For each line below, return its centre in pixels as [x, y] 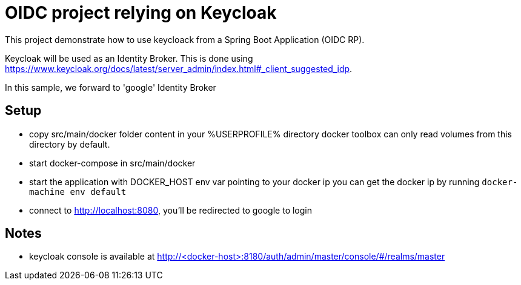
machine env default [78, 192]
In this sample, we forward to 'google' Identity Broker [111, 87]
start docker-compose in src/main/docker [112, 163]
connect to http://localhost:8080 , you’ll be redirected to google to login [171, 210]
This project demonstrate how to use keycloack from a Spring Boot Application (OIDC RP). [185, 39]
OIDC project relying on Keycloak [141, 13]
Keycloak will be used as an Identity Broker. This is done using [129, 58]
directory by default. [70, 144]
